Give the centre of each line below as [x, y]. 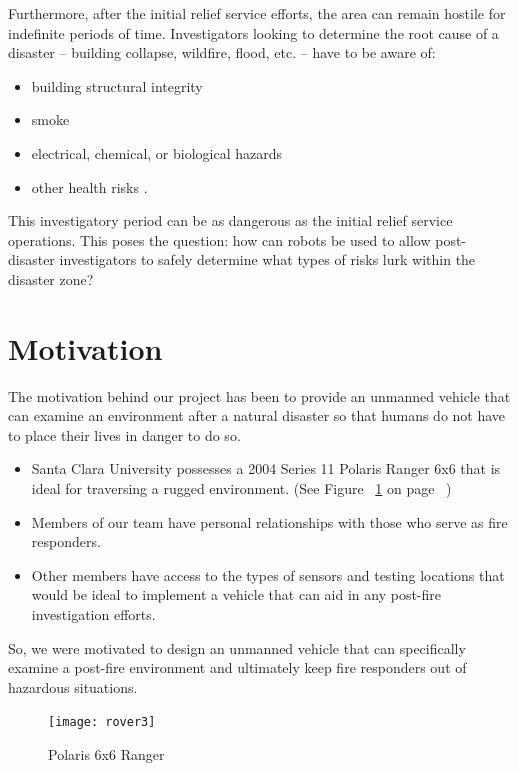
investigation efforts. [93, 614]
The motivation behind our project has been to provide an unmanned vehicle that [259, 395]
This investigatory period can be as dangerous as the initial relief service [230, 220]
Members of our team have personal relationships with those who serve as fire [269, 521]
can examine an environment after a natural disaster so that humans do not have [257, 415]
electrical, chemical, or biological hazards [157, 152]
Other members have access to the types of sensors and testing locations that [268, 574]
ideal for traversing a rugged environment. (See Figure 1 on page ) [241, 488]
